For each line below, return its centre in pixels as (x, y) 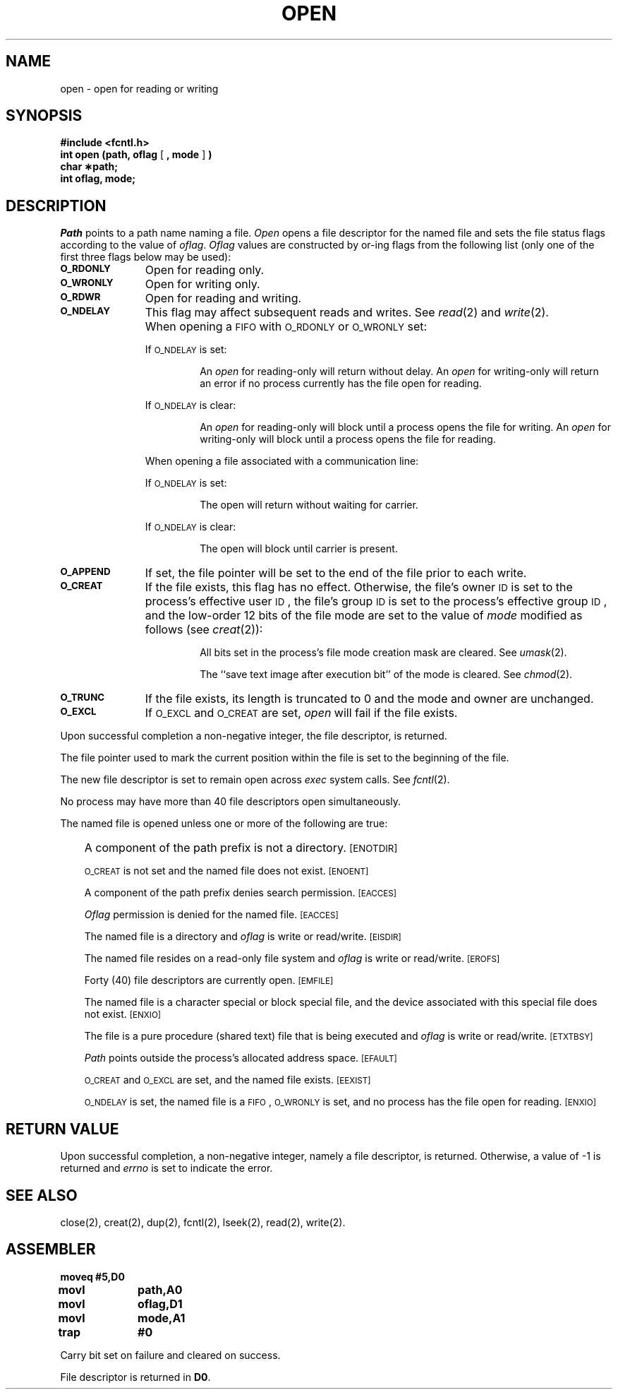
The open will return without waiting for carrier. (309, 505)
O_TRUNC (83, 697)
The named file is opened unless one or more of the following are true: (224, 824)
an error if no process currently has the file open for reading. (341, 384)
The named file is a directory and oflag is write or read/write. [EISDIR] (243, 937)
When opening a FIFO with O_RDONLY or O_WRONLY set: (286, 327)
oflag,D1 (160, 1304)
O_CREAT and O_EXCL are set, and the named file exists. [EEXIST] (228, 1080)
